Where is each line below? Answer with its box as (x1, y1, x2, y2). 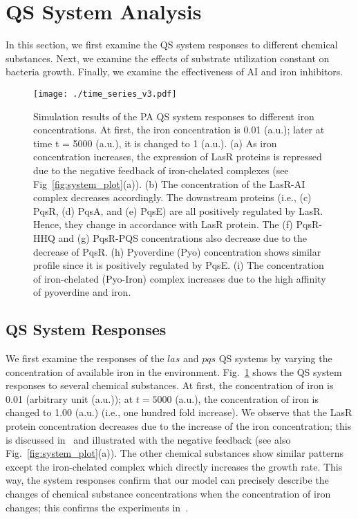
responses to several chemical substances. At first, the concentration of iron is (6, 378, 334, 393)
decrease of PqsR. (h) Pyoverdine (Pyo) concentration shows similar (33, 244, 321, 258)
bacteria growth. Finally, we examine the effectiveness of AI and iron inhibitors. (6, 64, 343, 79)
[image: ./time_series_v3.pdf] (33, 88, 177, 99)
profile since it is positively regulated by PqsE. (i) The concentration (33, 258, 324, 272)
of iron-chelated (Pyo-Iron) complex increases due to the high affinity (33, 271, 326, 285)
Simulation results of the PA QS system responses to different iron (33, 108, 314, 123)
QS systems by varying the (218, 351, 332, 366)
